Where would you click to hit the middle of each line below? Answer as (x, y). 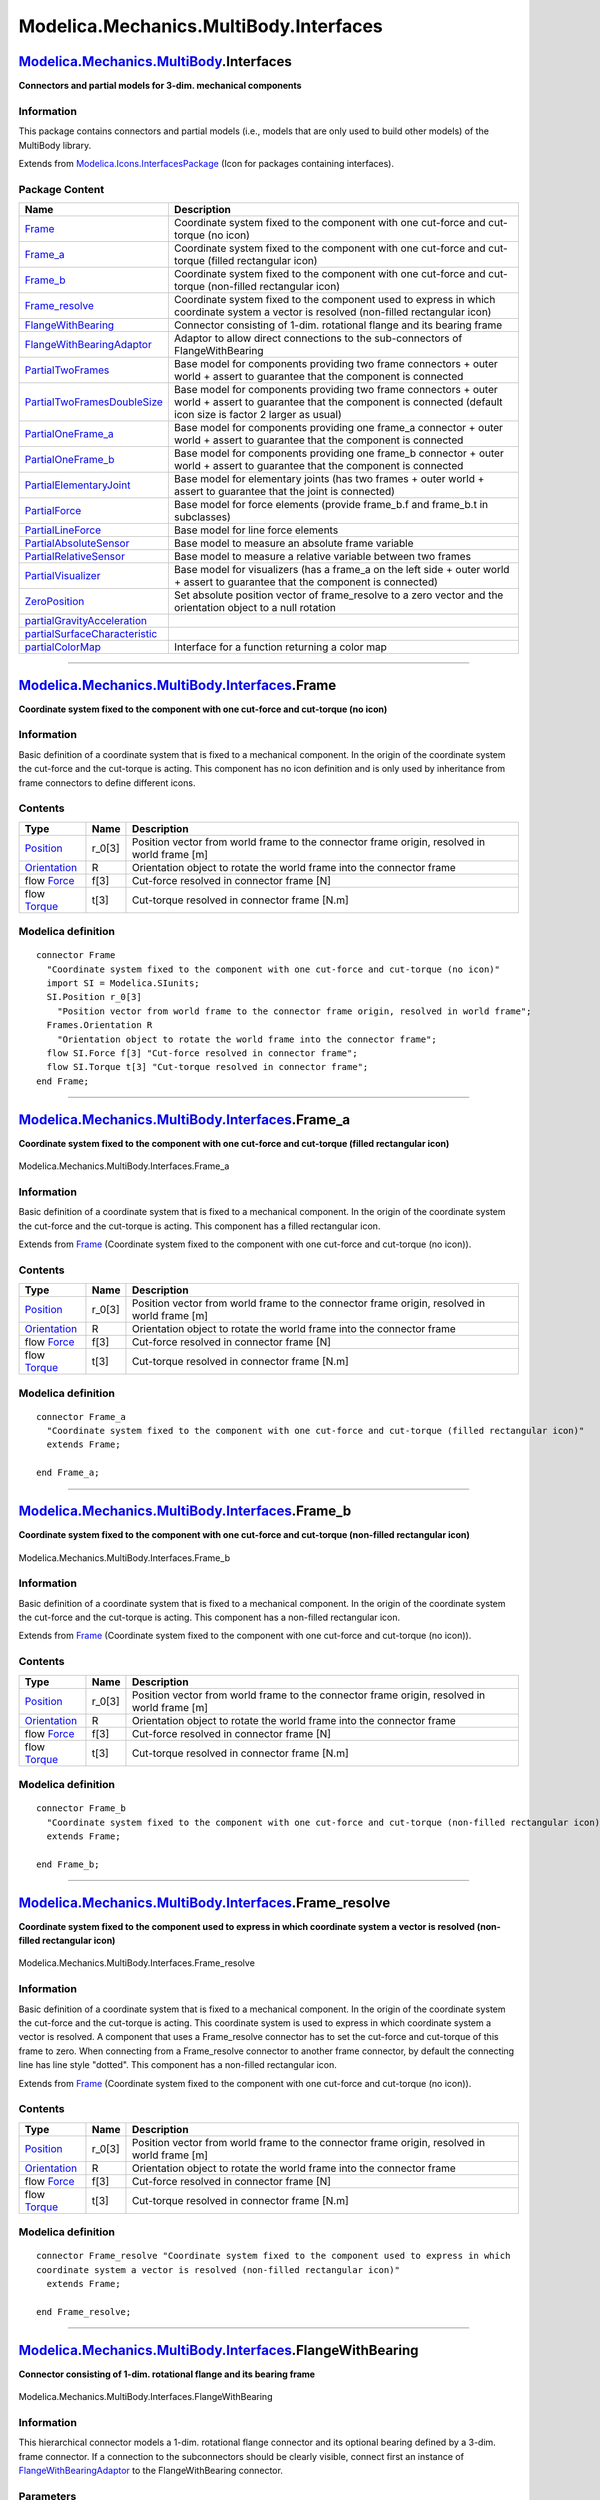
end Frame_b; (68, 1864)
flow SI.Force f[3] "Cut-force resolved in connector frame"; (202, 1053)
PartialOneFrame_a (69, 434)
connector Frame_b (81, 1808)
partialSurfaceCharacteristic (91, 634)
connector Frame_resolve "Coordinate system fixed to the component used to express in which (273, 2256)
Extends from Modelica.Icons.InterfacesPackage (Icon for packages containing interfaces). (206, 163)
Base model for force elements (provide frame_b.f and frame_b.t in (331, 505)
